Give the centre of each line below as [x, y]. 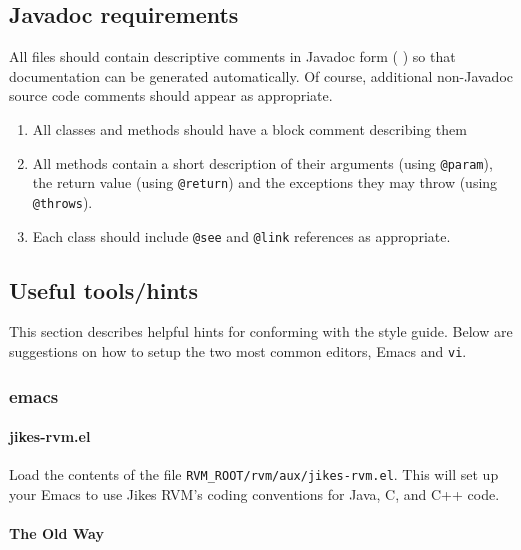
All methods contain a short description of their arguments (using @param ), [262, 162]
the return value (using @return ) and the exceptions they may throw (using [265, 182]
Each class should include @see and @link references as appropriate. [241, 235]
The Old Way [56, 533]
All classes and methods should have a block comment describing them [249, 128]
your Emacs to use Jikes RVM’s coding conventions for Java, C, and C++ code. [254, 493]
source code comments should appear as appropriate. [171, 95]
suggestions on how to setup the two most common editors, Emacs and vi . [238, 351]
